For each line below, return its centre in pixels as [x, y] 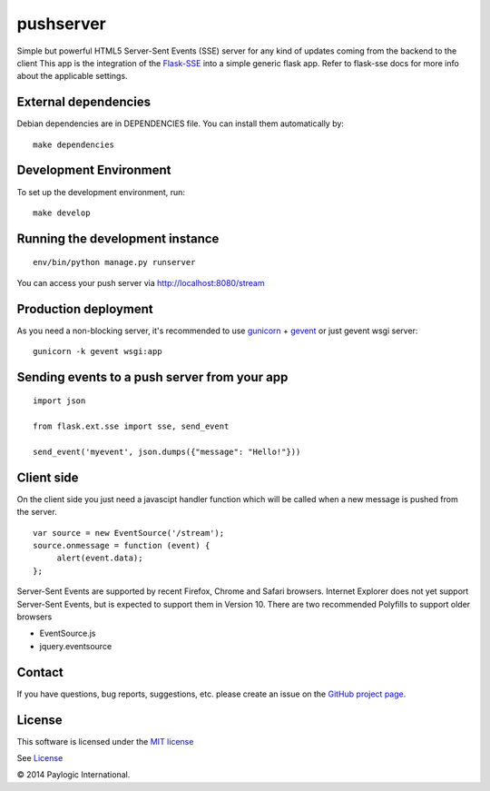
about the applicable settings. [72, 76]
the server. [37, 512]
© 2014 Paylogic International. [73, 775]
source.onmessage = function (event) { [122, 546]
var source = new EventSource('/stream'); [129, 533]
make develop [62, 213]
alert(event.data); [100, 558]
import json [59, 401]
